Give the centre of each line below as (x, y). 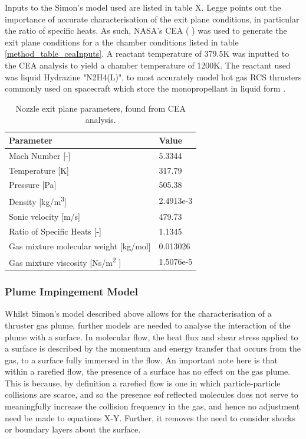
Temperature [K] (39, 170)
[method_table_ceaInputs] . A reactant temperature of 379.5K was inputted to (147, 53)
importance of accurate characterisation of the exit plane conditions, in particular (152, 19)
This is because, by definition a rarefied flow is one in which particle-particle (143, 383)
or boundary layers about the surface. (73, 429)
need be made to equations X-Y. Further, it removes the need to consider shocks (150, 417)
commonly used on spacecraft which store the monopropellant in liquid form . (145, 88)
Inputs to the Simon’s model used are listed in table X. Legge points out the (143, 7)
